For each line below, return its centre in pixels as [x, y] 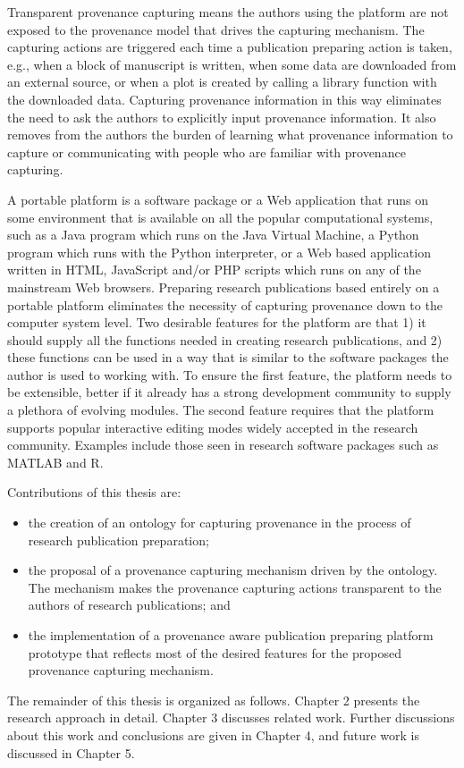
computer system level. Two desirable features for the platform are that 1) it [217, 322]
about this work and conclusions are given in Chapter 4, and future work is [213, 734]
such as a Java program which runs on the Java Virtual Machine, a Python [213, 235]
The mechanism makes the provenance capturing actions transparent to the [235, 587]
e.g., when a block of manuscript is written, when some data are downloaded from [232, 64]
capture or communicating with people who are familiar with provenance [207, 152]
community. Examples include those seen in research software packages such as [223, 445]
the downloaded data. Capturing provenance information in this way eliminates [224, 99]
